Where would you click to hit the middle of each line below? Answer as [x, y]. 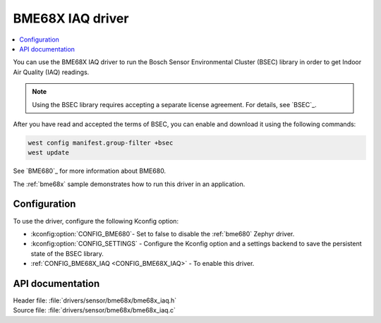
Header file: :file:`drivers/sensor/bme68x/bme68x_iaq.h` [95, 300]
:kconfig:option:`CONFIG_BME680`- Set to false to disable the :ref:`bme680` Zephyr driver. [163, 233]
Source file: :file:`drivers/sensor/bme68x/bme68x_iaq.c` [95, 310]
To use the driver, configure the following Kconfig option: [96, 221]
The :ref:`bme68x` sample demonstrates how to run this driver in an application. [129, 184]
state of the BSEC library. [67, 253]
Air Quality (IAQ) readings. [51, 72]
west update [49, 153]
